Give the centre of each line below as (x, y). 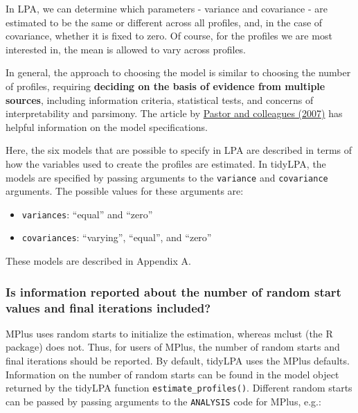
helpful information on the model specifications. (107, 126)
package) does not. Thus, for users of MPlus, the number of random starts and (173, 347)
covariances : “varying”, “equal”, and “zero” (117, 237)
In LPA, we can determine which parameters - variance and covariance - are (167, 8)
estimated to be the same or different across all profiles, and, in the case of (164, 22)
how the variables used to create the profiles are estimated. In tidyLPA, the (166, 163)
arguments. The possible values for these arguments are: (125, 191)
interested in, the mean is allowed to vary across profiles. (126, 49)
